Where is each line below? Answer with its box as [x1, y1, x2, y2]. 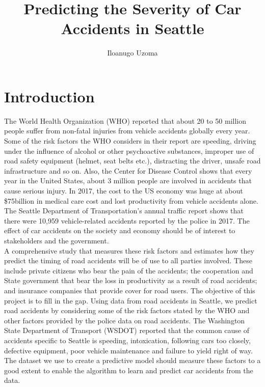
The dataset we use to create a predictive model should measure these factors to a [4, 355, 261, 366]
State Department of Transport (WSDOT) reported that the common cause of [4, 325, 250, 336]
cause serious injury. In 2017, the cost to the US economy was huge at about [4, 185, 243, 196]
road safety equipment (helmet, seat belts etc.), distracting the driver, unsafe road [4, 155, 261, 166]
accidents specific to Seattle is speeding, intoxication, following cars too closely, [4, 335, 251, 345]
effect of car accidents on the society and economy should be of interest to [4, 225, 235, 236]
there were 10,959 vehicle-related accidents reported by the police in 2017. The [4, 215, 250, 226]
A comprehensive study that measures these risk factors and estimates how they [4, 245, 254, 256]
